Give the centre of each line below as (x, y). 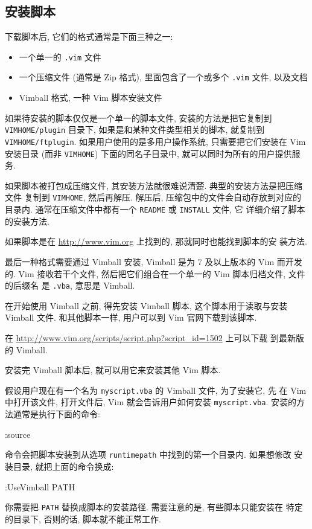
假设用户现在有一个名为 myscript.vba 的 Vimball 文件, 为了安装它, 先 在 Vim (156, 390)
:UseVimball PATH (40, 486)
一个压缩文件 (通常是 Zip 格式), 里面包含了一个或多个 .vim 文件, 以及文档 (163, 77)
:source (18, 434)
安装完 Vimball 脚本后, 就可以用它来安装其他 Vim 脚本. (113, 370)
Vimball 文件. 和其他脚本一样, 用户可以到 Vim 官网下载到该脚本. (131, 317)
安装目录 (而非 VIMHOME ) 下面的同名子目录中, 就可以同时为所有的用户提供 (148, 153)
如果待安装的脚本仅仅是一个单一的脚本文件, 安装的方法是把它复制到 (138, 117)
